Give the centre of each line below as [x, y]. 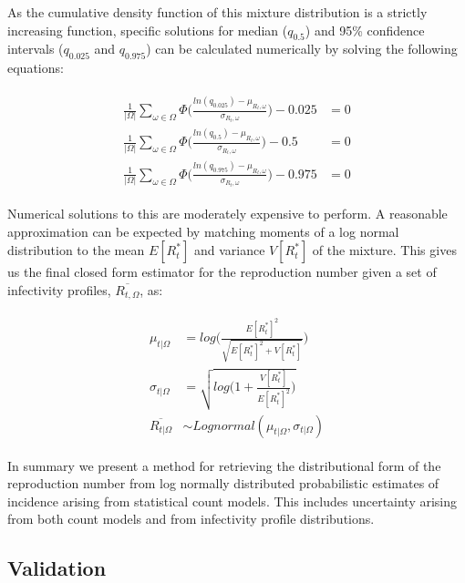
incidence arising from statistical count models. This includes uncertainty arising [232, 501]
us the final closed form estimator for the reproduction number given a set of [222, 272]
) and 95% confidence [365, 30]
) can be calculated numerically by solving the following [302, 49]
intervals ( [36, 49]
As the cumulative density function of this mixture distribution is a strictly [217, 12]
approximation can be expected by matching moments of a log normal [203, 231]
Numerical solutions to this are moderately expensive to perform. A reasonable [227, 214]
